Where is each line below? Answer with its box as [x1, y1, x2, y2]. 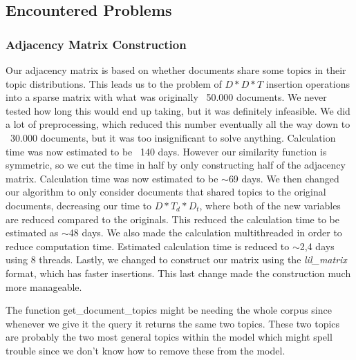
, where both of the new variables [199, 198, 341, 212]
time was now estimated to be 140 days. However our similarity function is [6, 144, 327, 158]
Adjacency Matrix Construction [6, 35, 187, 53]
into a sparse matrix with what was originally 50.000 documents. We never [6, 90, 327, 104]
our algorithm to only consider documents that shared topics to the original [6, 184, 326, 199]
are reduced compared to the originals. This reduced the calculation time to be [6, 211, 339, 226]
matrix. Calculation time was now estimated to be [6, 171, 218, 185]
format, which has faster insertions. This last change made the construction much [6, 265, 351, 280]
